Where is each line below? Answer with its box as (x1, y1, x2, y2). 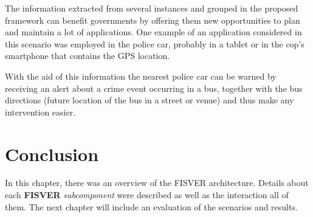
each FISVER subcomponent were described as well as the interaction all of (5, 188, 289, 201)
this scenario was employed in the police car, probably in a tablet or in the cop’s (5, 37, 304, 50)
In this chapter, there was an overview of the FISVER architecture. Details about (5, 176, 309, 189)
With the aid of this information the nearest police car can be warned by (5, 69, 277, 82)
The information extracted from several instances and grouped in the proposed (5, 2, 298, 14)
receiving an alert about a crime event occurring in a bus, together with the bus (5, 81, 303, 94)
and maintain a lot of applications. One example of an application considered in (5, 26, 302, 38)
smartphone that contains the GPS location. (5, 49, 170, 62)
